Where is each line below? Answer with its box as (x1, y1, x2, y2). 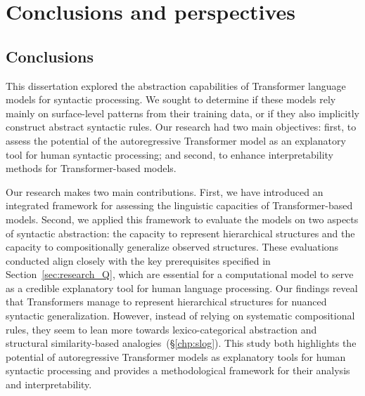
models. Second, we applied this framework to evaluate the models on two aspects (6, 211, 359, 226)
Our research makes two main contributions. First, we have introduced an (6, 184, 324, 199)
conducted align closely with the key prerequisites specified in (6, 253, 271, 268)
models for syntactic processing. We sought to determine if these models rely (6, 92, 336, 107)
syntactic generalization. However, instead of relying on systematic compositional (6, 308, 355, 323)
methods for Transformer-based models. (6, 161, 177, 176)
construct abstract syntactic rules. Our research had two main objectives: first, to (6, 119, 357, 134)
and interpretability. (6, 377, 92, 392)
